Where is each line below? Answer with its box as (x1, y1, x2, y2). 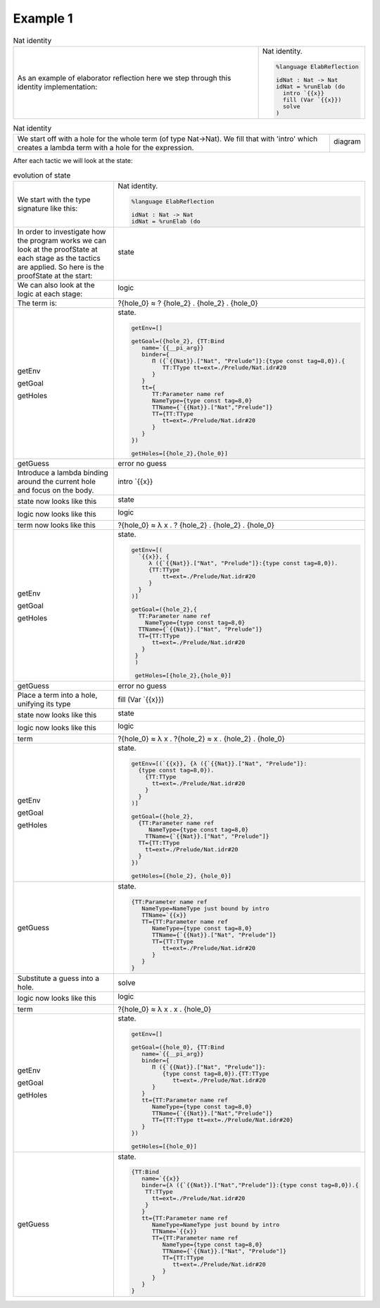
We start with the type (17, 195, 91, 204)
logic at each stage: (17, 289, 83, 299)
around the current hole (17, 476, 96, 486)
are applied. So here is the (17, 261, 105, 271)
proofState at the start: (17, 271, 93, 280)
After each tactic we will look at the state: (13, 156, 133, 165)
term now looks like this (17, 520, 96, 530)
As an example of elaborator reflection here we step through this (17, 73, 232, 83)
